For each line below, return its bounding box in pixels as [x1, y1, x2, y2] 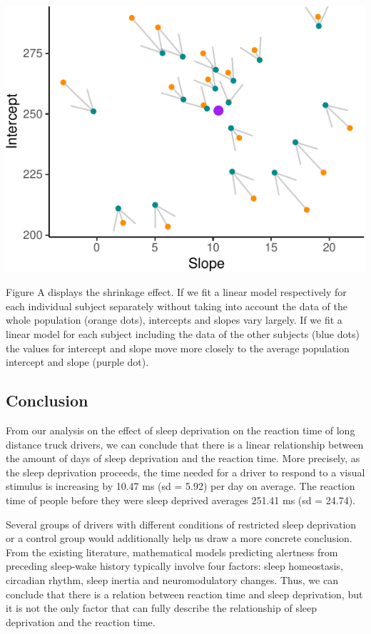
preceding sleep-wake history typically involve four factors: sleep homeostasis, [6, 558, 343, 573]
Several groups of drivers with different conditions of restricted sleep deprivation [6, 516, 357, 531]
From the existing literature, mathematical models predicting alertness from [6, 544, 338, 559]
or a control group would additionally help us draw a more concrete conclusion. [6, 531, 352, 546]
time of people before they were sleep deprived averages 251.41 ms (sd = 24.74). [6, 492, 356, 507]
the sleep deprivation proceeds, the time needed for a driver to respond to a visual [6, 464, 365, 479]
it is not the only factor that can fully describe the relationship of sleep [6, 600, 317, 615]
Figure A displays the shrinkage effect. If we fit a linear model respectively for [6, 285, 347, 300]
